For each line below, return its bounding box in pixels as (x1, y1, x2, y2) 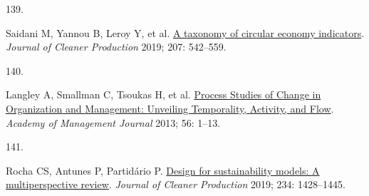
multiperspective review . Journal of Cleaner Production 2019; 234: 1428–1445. (6, 177, 345, 192)
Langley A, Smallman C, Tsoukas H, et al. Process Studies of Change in (6, 87, 321, 102)
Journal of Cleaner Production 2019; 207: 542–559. (6, 39, 227, 54)
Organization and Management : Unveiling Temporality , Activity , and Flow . (6, 100, 334, 115)
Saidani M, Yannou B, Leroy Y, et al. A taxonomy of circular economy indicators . (6, 25, 365, 40)
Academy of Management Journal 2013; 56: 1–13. (6, 115, 221, 130)
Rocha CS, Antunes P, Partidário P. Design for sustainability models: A (6, 163, 320, 177)
